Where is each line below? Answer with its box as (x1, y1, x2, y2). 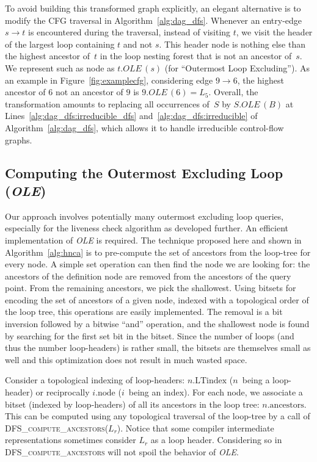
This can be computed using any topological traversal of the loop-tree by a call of (5, 410, 310, 422)
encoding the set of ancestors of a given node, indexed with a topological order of (5, 293, 309, 306)
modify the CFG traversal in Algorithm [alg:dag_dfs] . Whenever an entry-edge (5, 13, 302, 26)
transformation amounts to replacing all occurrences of (5, 97, 210, 110)
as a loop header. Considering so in (150, 433, 282, 446)
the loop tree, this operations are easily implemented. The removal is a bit (5, 305, 283, 318)
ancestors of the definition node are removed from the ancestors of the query (5, 269, 291, 282)
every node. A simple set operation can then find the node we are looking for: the (5, 258, 310, 270)
